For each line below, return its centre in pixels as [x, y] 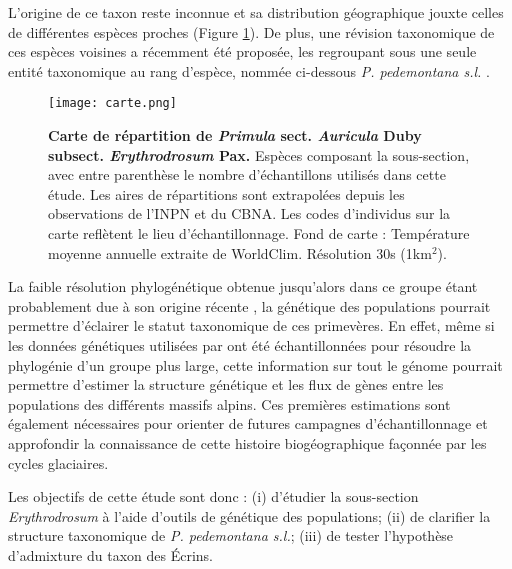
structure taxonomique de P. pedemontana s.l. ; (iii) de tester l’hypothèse [231, 535]
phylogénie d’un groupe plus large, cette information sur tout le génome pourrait [255, 364]
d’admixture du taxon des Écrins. [111, 554]
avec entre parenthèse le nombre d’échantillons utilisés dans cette [247, 174]
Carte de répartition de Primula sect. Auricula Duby [235, 135]
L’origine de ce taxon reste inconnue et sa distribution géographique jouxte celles [256, 12]
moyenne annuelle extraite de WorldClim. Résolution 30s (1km [240, 252]
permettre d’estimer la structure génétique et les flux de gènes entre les [226, 384]
